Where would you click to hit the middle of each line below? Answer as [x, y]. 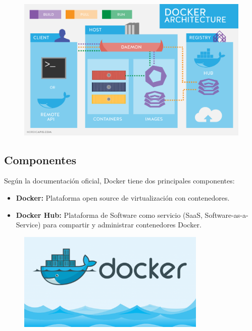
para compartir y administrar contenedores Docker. [122, 225]
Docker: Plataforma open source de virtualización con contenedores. [123, 198]
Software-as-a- [226, 215]
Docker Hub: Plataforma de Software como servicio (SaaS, [109, 215]
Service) [28, 225]
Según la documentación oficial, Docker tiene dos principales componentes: [119, 181]
